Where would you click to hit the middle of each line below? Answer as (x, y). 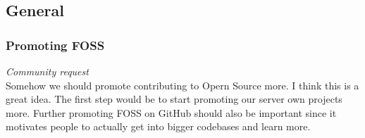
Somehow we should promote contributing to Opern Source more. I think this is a (182, 85)
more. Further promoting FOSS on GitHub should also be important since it (171, 112)
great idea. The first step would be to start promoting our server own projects (174, 99)
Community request (47, 71)
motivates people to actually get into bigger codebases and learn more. (158, 126)
